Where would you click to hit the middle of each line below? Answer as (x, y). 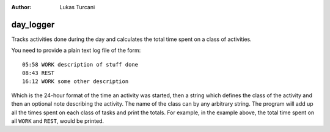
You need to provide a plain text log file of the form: (76, 50)
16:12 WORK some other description (75, 82)
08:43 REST (38, 73)
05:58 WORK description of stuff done (80, 64)
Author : (21, 7)
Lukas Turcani (77, 7)
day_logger (33, 24)
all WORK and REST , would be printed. (57, 121)
